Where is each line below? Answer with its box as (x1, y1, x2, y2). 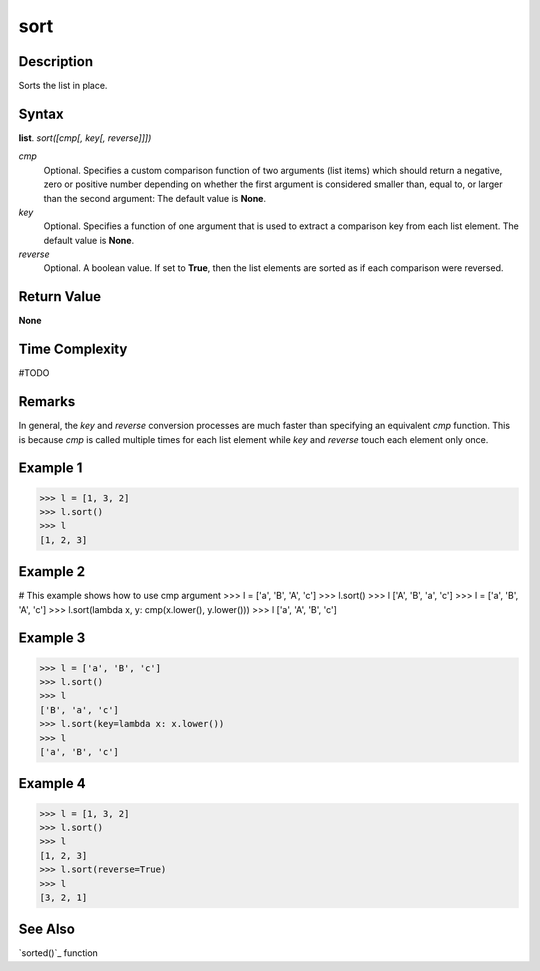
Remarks (18, 393, 76, 410)
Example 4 (18, 775, 86, 792)
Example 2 (18, 563, 85, 580)
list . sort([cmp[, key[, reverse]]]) (18, 131, 152, 144)
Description (18, 53, 94, 70)
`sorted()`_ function (18, 947, 99, 959)
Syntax (18, 105, 64, 122)
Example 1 (18, 460, 83, 477)
